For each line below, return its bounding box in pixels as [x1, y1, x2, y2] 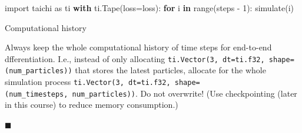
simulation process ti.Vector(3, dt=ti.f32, [5, 76, 171, 88]
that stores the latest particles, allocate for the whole [75, 64, 266, 76]
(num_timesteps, [5, 90, 68, 98]
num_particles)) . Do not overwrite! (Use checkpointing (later [72, 87, 297, 99]
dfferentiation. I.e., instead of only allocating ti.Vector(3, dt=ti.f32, [5, 52, 265, 64]
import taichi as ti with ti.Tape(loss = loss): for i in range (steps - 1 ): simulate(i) [5, 2, 294, 13]
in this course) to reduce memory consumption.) [5, 98, 178, 111]
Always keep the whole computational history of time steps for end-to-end [5, 41, 272, 53]
